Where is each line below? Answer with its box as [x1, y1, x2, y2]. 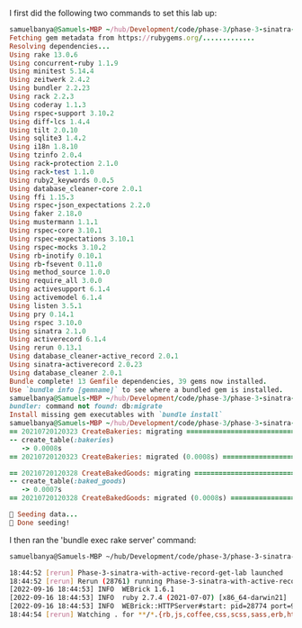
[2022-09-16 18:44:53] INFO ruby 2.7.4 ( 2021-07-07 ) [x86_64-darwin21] [9, 594, 288, 603]
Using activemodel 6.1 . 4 [9, 293, 102, 302]
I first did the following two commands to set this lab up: [9, 8, 218, 18]
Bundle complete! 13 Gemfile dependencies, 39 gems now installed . [9, 377, 268, 386]
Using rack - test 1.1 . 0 [9, 167, 94, 177]
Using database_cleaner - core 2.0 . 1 [9, 184, 143, 193]
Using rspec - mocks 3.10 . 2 [9, 242, 106, 251]
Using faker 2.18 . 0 [9, 209, 83, 219]
